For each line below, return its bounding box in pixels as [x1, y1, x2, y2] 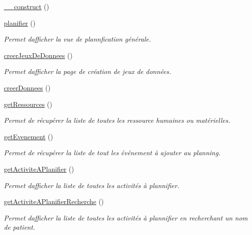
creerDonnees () [4, 82, 51, 92]
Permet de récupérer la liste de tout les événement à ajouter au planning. [4, 147, 221, 158]
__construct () [4, 1, 49, 11]
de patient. [4, 222, 35, 232]
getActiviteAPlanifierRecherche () [4, 196, 104, 206]
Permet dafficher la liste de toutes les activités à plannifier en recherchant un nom [4, 212, 248, 222]
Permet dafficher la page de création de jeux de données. [4, 66, 171, 76]
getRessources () [4, 99, 52, 109]
